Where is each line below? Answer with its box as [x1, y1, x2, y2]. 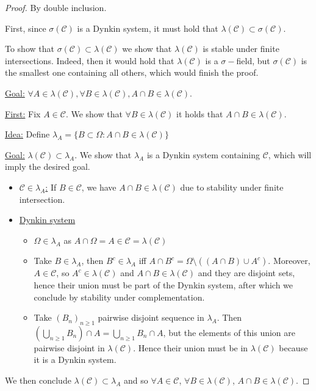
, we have [81, 180, 117, 193]
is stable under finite [203, 42, 279, 55]
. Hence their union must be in [133, 341, 248, 354]
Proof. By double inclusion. [5, 1, 107, 13]
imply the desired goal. [5, 160, 90, 173]
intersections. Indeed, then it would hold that [5, 54, 174, 67]
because [279, 341, 308, 354]
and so [123, 374, 148, 387]
